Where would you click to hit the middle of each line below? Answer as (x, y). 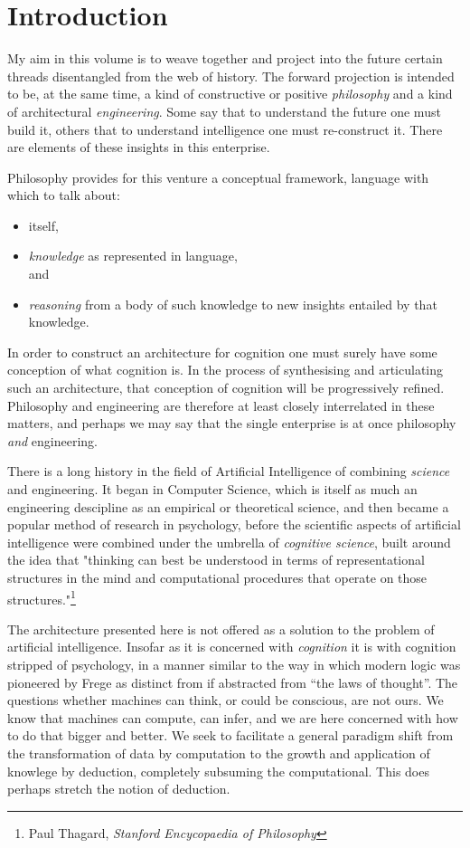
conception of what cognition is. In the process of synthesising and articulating (226, 370)
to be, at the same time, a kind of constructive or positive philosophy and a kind (230, 94)
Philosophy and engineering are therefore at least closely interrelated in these (221, 405)
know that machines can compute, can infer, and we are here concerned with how (233, 717)
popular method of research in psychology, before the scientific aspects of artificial (234, 524)
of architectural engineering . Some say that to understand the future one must (224, 111)
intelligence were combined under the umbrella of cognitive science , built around (229, 542)
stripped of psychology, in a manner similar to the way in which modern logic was (234, 664)
